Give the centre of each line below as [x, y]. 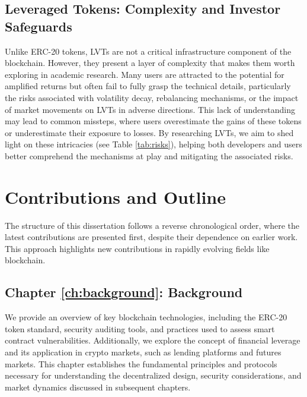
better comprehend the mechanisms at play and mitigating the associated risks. [149, 155]
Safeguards [39, 26]
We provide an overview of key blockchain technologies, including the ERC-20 [146, 317]
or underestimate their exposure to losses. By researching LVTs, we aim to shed [149, 132]
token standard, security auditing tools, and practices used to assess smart [140, 328]
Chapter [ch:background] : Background [124, 292]
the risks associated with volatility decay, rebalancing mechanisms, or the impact [152, 97]
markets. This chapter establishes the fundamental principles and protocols [141, 363]
